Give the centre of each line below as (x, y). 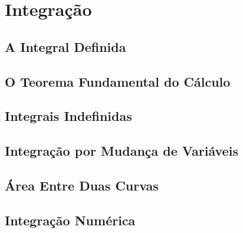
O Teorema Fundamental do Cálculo (118, 81)
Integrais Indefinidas (68, 116)
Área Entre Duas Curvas (82, 185)
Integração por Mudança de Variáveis (121, 151)
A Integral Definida (65, 46)
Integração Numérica (70, 220)
